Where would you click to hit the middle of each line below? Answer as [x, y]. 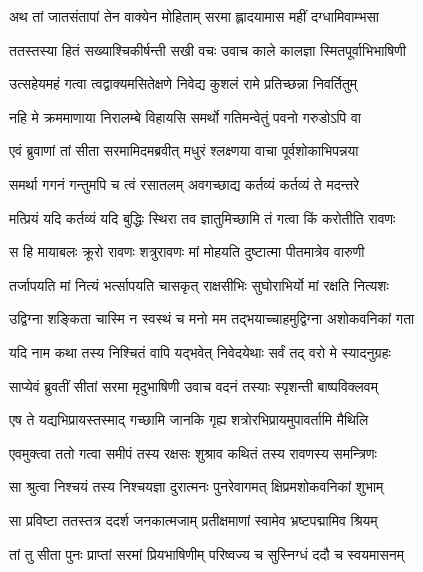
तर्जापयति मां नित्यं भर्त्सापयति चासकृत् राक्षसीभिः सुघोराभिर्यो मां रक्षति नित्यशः [199, 284]
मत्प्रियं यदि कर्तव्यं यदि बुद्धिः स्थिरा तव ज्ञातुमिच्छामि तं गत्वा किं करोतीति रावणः [202, 217]
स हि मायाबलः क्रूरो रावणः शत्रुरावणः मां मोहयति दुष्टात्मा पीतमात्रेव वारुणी [187, 251]
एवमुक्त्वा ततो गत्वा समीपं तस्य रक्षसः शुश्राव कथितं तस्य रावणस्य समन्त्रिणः [193, 452]
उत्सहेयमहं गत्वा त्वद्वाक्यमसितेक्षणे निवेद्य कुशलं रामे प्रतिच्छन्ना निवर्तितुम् [183, 83]
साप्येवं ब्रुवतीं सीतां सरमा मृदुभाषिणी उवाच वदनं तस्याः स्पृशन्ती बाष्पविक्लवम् [193, 385]
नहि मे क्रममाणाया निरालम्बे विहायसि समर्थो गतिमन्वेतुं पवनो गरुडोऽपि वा [185, 116]
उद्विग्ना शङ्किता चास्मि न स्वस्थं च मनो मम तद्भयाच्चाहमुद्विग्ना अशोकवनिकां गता [212, 318]
